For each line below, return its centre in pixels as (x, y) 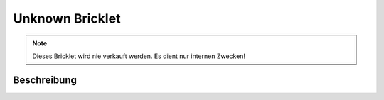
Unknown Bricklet (67, 18)
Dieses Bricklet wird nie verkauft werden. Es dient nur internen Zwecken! (139, 56)
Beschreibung (45, 80)
